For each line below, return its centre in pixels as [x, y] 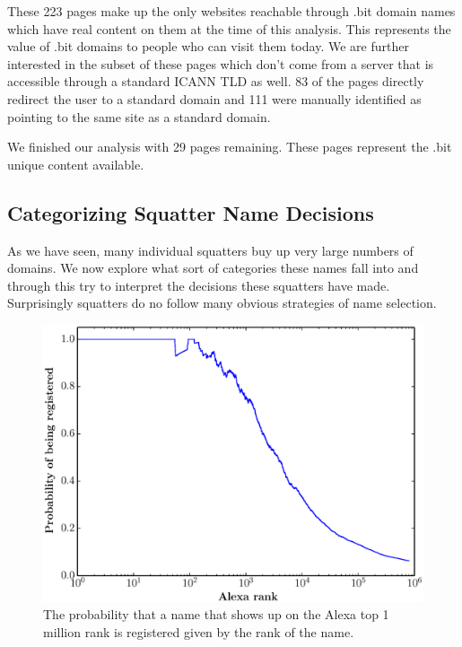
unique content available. [76, 164]
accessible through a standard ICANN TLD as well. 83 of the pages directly [216, 81]
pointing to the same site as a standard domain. [139, 116]
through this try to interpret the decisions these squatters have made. [199, 285]
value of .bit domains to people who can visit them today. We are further [208, 46]
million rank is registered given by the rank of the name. [199, 632]
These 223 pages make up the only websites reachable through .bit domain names [231, 11]
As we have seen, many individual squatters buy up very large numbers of [210, 250]
